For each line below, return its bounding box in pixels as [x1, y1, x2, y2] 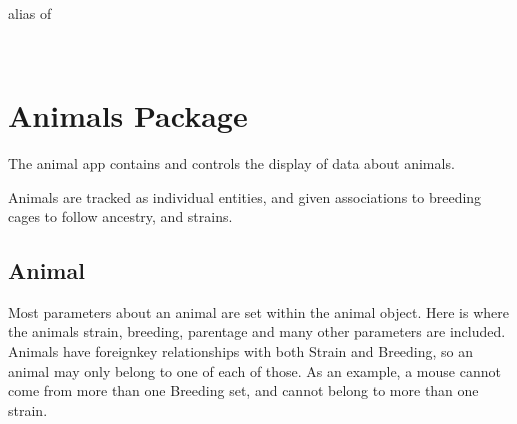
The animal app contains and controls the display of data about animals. [8, 152, 455, 173]
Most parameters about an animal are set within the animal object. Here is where [8, 301, 509, 322]
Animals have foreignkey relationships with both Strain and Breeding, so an [8, 341, 474, 362]
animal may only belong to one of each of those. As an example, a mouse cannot [8, 360, 501, 381]
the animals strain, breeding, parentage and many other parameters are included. [8, 321, 506, 342]
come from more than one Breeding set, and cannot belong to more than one [8, 380, 479, 401]
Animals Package [8, 94, 248, 135]
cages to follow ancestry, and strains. [8, 206, 233, 227]
